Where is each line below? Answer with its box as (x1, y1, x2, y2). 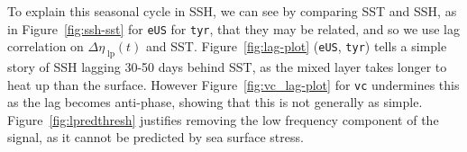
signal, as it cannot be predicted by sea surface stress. (7, 128, 304, 147)
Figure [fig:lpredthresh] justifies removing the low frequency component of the (7, 110, 439, 129)
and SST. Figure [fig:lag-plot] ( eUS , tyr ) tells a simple (146, 37, 447, 56)
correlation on (7, 37, 84, 56)
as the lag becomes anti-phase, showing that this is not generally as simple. (7, 93, 423, 112)
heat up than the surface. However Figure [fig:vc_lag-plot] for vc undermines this (7, 75, 460, 94)
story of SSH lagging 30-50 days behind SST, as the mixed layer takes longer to (7, 58, 447, 76)
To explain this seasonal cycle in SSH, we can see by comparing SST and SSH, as (7, 2, 457, 20)
